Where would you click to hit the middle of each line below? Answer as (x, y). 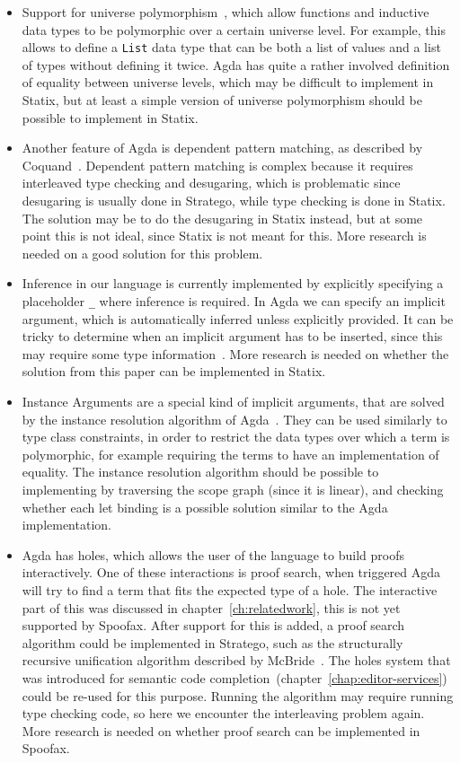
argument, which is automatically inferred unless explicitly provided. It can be (238, 318)
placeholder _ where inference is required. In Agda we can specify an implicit (234, 300)
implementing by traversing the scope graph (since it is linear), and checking (233, 489)
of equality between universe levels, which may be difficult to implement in (228, 82)
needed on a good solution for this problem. (142, 253)
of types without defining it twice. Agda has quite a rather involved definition (236, 64)
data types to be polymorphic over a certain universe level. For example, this (234, 29)
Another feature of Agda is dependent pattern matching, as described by (222, 148)
